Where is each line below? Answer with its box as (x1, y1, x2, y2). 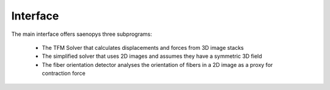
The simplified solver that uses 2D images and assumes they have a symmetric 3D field (42, 52, 262, 60)
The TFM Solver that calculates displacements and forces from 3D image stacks (42, 44, 244, 51)
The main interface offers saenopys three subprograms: (11, 30, 152, 38)
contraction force (42, 70, 86, 77)
